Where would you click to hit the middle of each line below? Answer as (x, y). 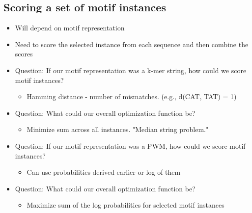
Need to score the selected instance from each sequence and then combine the (132, 44)
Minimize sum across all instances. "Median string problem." (118, 129)
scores (24, 54)
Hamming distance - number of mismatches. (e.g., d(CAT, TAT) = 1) (132, 96)
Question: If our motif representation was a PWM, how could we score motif (130, 146)
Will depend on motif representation (70, 28)
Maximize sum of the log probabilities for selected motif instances (126, 205)
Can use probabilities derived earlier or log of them (104, 172)
